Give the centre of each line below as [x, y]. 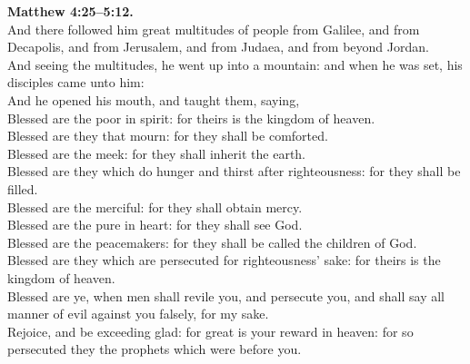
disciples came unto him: [76, 82]
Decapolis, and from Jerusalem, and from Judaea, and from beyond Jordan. [218, 47]
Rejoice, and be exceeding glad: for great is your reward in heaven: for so [210, 331]
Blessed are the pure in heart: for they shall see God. [155, 225]
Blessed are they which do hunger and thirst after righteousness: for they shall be [234, 171]
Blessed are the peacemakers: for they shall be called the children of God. [212, 242]
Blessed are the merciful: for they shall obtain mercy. [155, 207]
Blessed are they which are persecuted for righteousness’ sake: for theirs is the [224, 260]
